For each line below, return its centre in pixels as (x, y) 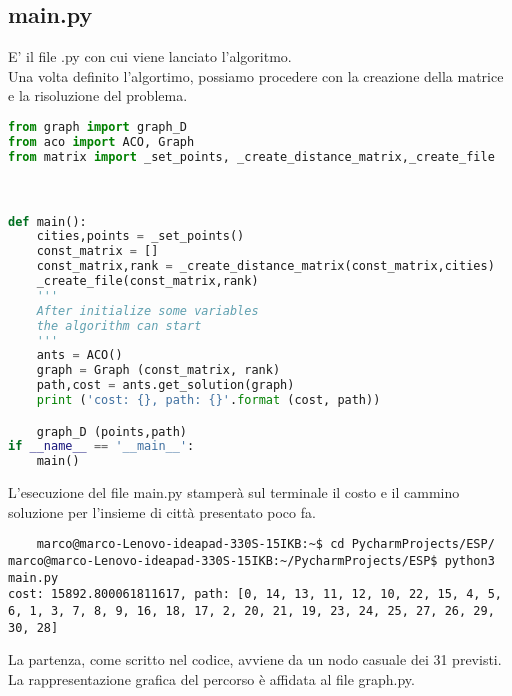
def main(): (47, 221)
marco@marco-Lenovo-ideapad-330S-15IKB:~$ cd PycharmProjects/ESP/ (265, 544)
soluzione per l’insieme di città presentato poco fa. (162, 511)
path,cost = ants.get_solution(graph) (165, 385)
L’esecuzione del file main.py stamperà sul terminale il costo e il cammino (234, 492)
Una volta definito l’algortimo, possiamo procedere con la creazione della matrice (256, 75)
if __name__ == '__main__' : (101, 446)
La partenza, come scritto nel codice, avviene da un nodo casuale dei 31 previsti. (255, 659)
